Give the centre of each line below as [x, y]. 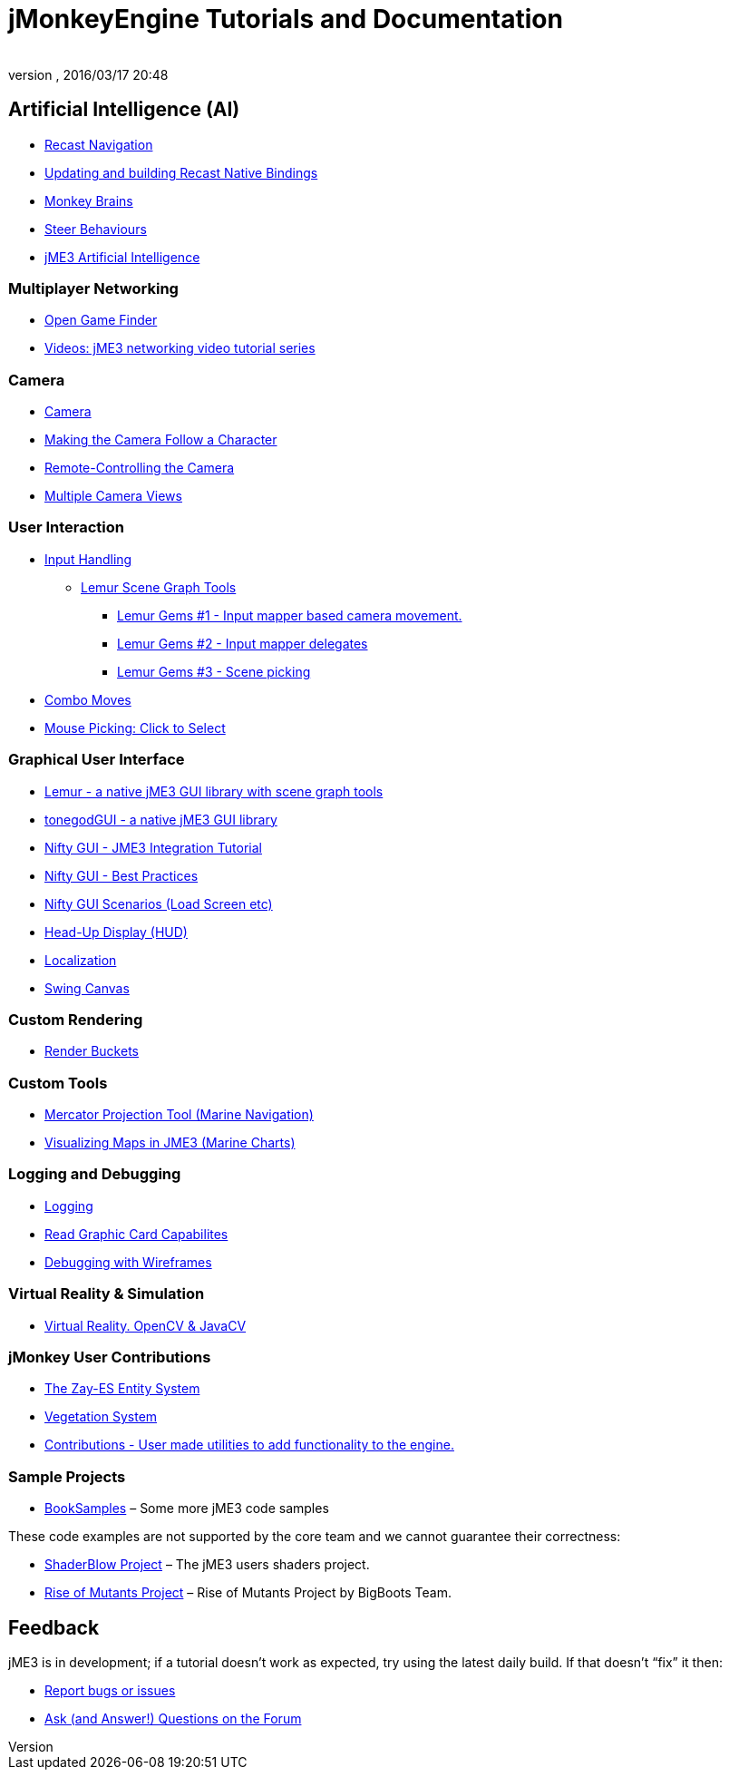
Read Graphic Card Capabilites [136, 1234]
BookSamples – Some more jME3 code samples [187, 1508]
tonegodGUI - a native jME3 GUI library [161, 819]
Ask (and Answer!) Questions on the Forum [173, 1718]
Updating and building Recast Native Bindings [181, 172]
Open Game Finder [101, 320]
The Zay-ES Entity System [122, 1389]
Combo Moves [88, 699]
